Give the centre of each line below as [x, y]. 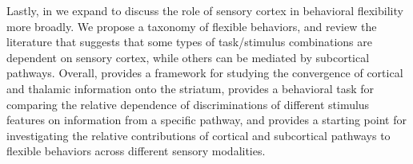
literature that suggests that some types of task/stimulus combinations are [189, 42]
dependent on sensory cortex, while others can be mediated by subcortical [188, 57]
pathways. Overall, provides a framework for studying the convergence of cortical [205, 73]
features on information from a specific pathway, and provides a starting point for [206, 120]
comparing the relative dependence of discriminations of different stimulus [188, 104]
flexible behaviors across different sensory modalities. [136, 151]
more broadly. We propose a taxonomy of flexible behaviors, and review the [192, 26]
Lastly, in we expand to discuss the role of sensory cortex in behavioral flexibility [205, 10]
